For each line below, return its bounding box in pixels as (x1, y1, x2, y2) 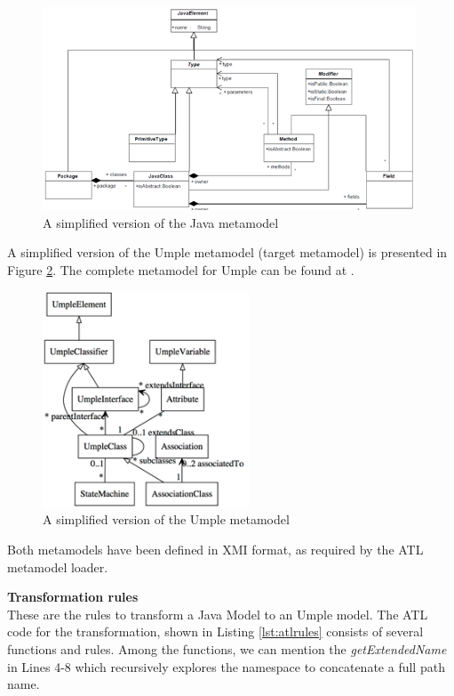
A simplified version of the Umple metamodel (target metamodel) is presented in (7, 243, 448, 262)
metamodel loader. (7, 557, 108, 576)
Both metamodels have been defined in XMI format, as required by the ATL (7, 540, 424, 559)
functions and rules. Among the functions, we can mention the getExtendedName (7, 640, 447, 659)
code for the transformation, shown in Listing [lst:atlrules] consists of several (7, 622, 424, 641)
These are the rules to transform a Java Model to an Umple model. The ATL (7, 604, 428, 623)
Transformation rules (7, 587, 139, 606)
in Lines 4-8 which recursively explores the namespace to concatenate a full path (7, 657, 445, 676)
